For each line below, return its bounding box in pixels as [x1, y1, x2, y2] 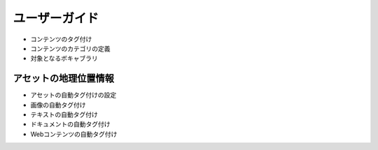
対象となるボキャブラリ [30, 54, 98, 63]
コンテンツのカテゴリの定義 [30, 44, 111, 52]
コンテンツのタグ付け [30, 35, 92, 43]
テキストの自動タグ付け [30, 110, 98, 119]
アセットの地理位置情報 [13, 73, 115, 84]
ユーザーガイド [13, 10, 99, 26]
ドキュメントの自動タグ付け [30, 120, 111, 128]
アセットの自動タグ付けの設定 [30, 91, 117, 99]
